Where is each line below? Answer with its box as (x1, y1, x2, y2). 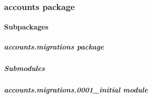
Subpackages (4, 21, 49, 32)
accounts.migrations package (4, 41, 104, 51)
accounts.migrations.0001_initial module (4, 84, 148, 94)
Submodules (4, 62, 45, 73)
